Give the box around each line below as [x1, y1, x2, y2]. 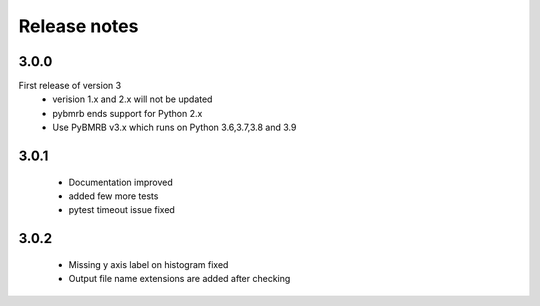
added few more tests [68, 190, 159, 202]
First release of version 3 [18, 80, 122, 92]
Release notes [18, 15, 139, 37]
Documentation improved [68, 176, 174, 188]
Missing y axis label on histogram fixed [68, 258, 229, 270]
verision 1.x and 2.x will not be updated [52, 93, 213, 105]
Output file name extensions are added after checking [68, 273, 291, 285]
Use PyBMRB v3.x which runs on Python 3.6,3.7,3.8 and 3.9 [52, 121, 297, 134]
